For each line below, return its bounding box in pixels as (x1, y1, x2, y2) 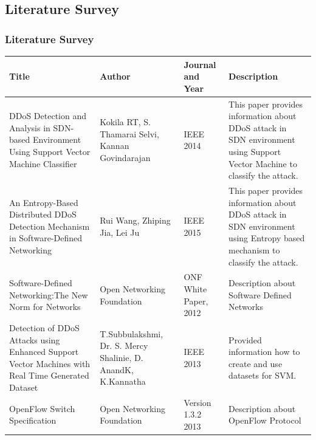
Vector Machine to (228, 157, 297, 170)
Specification (9, 414, 57, 427)
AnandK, (100, 363, 134, 376)
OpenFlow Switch (9, 402, 75, 414)
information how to (228, 345, 300, 358)
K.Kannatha (100, 375, 146, 388)
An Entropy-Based (9, 196, 78, 208)
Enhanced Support (9, 345, 79, 358)
